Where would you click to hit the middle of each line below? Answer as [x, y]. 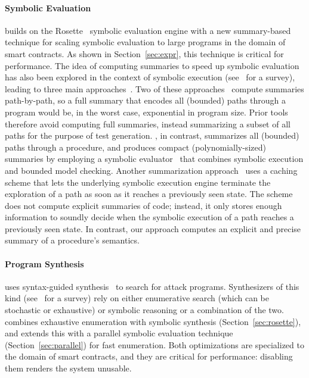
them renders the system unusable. [68, 368]
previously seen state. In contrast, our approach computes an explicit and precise [153, 228]
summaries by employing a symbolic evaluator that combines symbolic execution [154, 159]
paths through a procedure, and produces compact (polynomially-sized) [135, 147]
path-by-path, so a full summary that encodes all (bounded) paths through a [146, 100]
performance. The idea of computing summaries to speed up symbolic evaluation [152, 65]
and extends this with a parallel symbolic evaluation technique [119, 333]
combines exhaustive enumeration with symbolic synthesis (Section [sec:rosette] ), [153, 321]
